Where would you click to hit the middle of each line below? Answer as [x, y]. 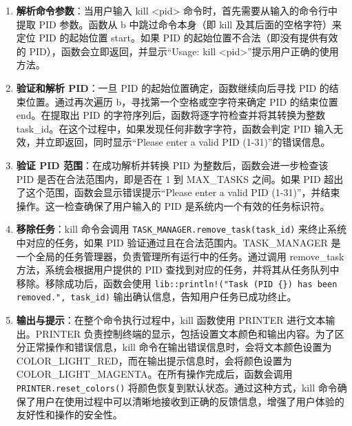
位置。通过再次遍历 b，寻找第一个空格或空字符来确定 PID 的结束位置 [182, 101]
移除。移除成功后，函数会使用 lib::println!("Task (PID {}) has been [177, 283]
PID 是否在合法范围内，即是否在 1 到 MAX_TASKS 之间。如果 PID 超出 [180, 178]
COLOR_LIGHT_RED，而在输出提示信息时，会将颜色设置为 [154, 360]
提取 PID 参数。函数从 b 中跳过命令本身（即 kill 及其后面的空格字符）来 [179, 24]
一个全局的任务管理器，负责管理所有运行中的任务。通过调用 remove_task [180, 256]
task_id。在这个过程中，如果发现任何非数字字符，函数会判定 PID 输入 [175, 128]
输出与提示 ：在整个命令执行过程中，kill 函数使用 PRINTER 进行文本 [171, 320]
